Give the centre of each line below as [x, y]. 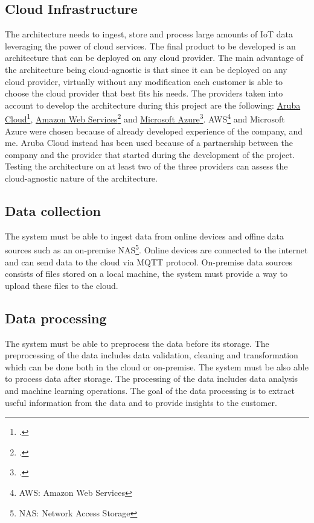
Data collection [53, 210]
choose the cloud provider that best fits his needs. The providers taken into [144, 93]
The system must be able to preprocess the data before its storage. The [137, 343]
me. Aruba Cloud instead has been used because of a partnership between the [149, 143]
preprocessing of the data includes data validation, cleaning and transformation [152, 355]
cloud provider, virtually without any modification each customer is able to [144, 81]
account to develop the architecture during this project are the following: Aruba [153, 105]
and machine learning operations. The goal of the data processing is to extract [150, 390]
